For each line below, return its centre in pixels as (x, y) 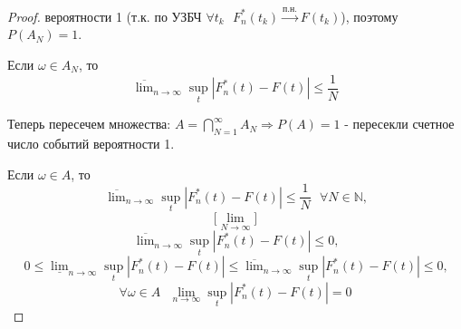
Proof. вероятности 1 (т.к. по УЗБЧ (105, 16)
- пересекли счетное (399, 124)
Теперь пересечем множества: (89, 124)
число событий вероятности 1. (91, 144)
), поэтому (370, 16)
